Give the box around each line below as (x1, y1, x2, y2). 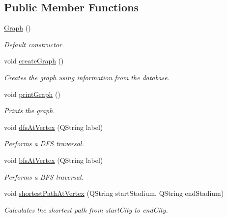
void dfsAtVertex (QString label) (4, 122, 103, 132)
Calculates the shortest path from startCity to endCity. (4, 204, 168, 215)
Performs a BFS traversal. (4, 171, 84, 182)
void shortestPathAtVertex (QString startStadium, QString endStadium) (4, 188, 224, 198)
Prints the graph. (4, 105, 55, 116)
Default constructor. (4, 39, 64, 49)
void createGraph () (4, 56, 64, 66)
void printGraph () (4, 89, 60, 99)
